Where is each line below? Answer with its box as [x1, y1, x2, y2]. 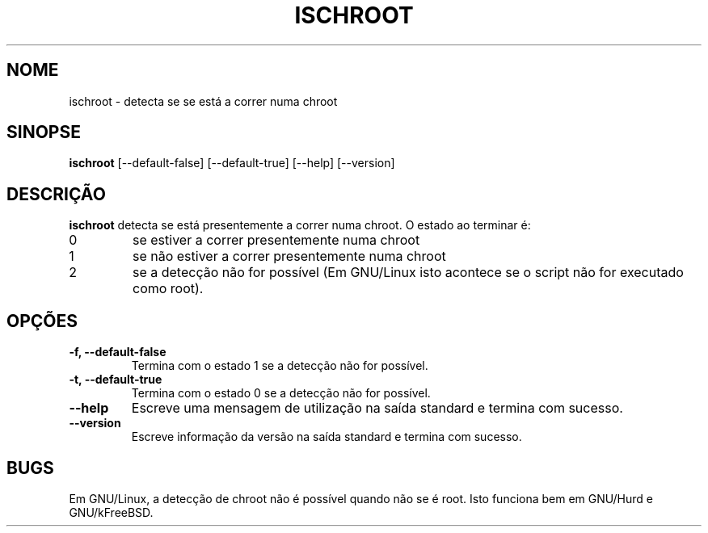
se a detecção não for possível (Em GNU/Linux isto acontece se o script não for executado [132, 264, 684, 281]
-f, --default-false [69, 345, 166, 359]
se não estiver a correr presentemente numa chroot [132, 248, 446, 265]
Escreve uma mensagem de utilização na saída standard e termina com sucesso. [131, 400, 623, 417]
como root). [132, 280, 204, 297]
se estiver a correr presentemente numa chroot [132, 232, 420, 249]
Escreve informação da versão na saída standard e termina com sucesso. [131, 430, 522, 444]
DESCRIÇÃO [6, 183, 106, 204]
